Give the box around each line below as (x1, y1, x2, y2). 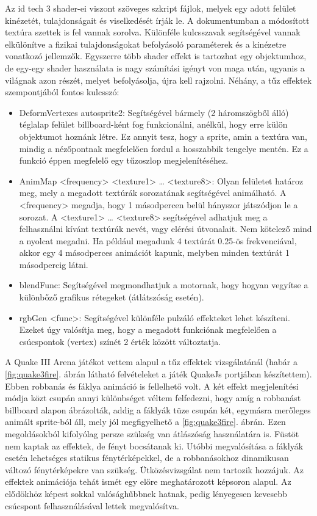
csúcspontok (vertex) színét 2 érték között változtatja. (19, 335, 221, 347)
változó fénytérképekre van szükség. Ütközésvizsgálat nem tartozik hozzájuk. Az (5, 463, 304, 476)
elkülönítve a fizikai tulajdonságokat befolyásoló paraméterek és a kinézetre (5, 37, 287, 50)
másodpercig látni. (19, 258, 88, 271)
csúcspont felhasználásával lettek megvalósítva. (5, 499, 179, 512)
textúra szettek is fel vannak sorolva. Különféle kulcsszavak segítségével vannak (5, 26, 301, 38)
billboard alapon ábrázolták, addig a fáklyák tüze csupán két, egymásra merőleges (5, 403, 311, 416)
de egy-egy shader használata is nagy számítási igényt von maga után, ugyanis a (5, 61, 305, 74)
